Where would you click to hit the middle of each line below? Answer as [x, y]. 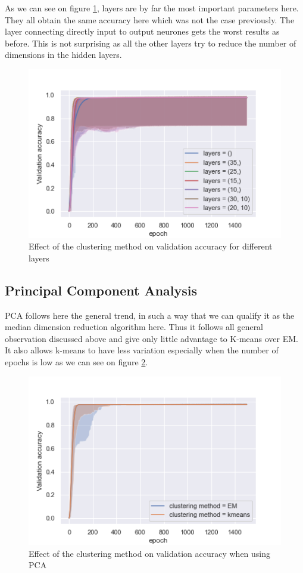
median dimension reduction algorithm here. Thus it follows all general [134, 327]
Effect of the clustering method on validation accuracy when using [150, 553]
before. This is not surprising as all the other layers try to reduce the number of [151, 43]
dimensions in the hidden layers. [63, 55]
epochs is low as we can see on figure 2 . [76, 361]
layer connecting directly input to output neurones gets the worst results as [142, 31]
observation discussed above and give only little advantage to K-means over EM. [151, 338]
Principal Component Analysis [101, 290]
